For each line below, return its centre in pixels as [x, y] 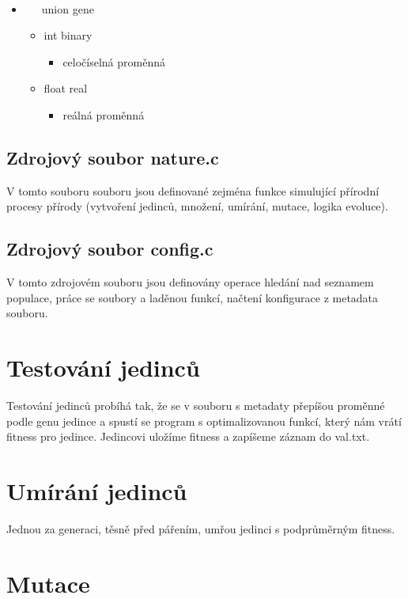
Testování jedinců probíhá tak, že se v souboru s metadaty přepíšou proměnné [196, 406]
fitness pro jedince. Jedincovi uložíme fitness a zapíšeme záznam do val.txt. [188, 436]
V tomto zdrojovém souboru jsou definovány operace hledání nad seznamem [190, 282]
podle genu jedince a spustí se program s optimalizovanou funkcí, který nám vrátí [204, 421]
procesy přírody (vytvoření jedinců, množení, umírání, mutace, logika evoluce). [197, 206]
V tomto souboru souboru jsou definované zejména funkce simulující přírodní [193, 190]
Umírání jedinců [97, 491]
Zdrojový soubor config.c [110, 249]
